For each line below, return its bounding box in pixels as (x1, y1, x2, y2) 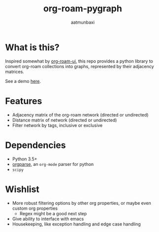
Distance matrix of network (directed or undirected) (12, 117, 117, 123)
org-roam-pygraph (43, 3, 122, 14)
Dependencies (5, 139, 66, 151)
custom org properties (12, 205, 58, 211)
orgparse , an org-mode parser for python (12, 161, 94, 167)
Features (5, 95, 42, 107)
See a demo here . (5, 78, 41, 84)
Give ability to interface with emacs (12, 216, 84, 222)
